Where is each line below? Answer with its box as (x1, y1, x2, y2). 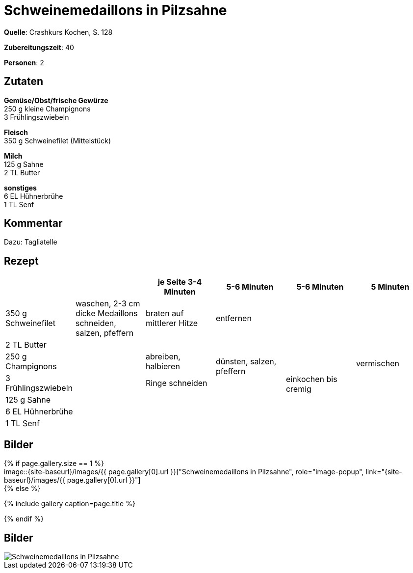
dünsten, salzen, (215, 356, 277, 367)
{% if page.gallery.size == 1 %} (4, 459, 104, 468)
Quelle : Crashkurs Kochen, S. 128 (4, 27, 113, 36)
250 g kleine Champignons (4, 104, 91, 113)
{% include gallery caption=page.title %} (4, 499, 135, 508)
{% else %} (4, 484, 41, 493)
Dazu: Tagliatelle (4, 238, 57, 246)
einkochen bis (285, 374, 337, 384)
